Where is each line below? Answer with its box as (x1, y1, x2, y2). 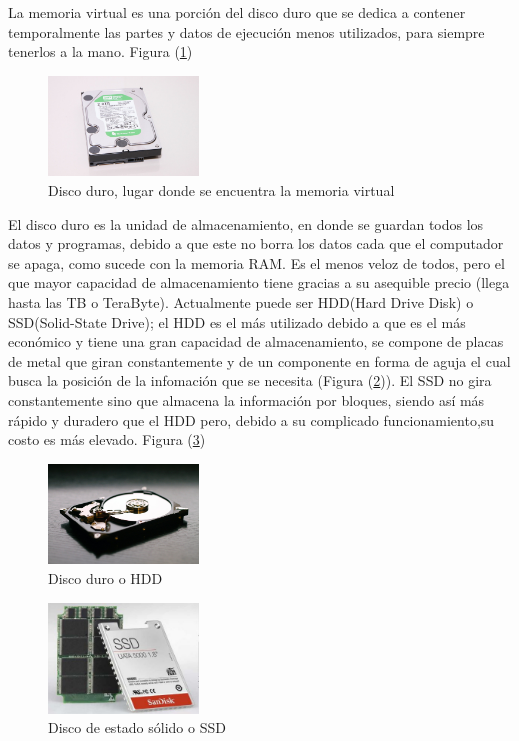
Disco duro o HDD (48, 568, 163, 589)
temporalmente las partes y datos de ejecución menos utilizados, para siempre (8, 21, 485, 42)
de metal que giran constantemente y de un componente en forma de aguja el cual (8, 350, 511, 371)
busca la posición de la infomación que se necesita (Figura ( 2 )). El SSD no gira (8, 370, 492, 391)
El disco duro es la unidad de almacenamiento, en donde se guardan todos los (8, 213, 484, 234)
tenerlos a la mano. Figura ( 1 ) (8, 41, 193, 62)
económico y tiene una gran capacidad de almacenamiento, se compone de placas (8, 331, 504, 352)
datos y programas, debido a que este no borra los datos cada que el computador (8, 233, 504, 254)
